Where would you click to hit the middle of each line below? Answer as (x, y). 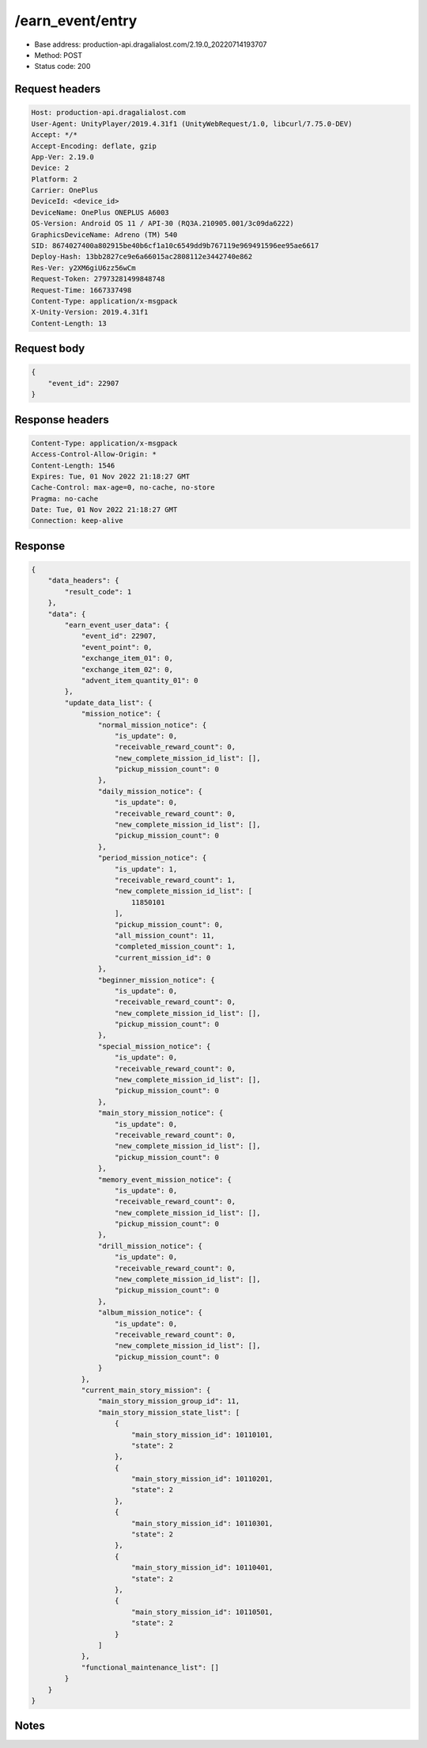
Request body (50, 349)
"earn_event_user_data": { (117, 625)
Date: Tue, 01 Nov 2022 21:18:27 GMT (104, 510)
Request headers (58, 89)
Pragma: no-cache (65, 498)
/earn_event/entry (76, 21)
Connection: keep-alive (77, 521)
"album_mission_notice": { (150, 1313)
